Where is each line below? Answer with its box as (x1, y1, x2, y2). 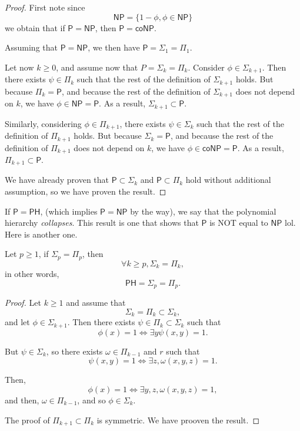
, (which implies (40, 205, 98, 217)
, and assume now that (56, 61, 138, 73)
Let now (5, 61, 34, 73)
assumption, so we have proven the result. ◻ (5, 185, 166, 197)
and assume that (66, 296, 126, 309)
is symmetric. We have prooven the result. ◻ (96, 413, 260, 426)
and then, (5, 394, 39, 406)
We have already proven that (5, 173, 109, 186)
